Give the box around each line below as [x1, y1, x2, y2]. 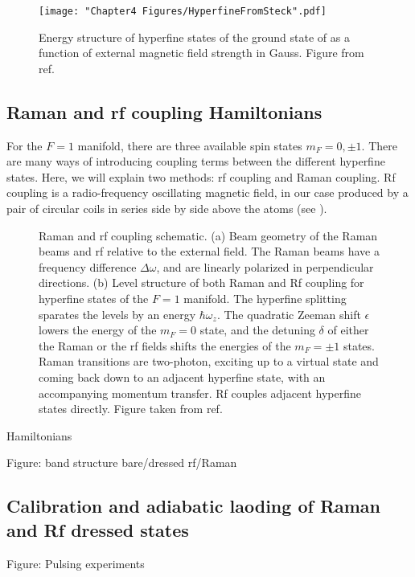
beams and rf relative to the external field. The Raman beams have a [39, 243, 380, 260]
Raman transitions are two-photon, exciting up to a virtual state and [39, 353, 379, 370]
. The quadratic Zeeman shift [216, 305, 361, 322]
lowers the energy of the [39, 321, 157, 338]
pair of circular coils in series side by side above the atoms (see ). [6, 200, 327, 217]
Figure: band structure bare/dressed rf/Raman [6, 454, 237, 471]
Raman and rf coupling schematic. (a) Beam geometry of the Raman [39, 227, 378, 243]
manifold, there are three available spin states [77, 137, 302, 153]
